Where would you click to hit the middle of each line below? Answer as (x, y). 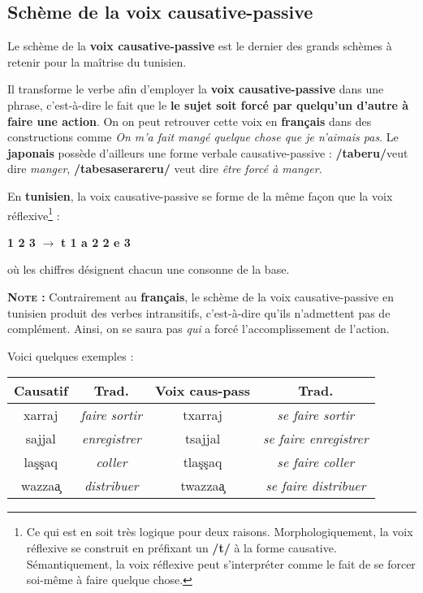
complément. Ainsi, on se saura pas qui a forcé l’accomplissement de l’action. (199, 329)
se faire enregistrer (315, 439)
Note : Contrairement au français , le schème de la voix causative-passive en (201, 296)
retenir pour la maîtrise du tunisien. (97, 61)
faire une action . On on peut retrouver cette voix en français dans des (190, 121)
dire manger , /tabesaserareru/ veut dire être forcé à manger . (165, 169)
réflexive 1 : (34, 214)
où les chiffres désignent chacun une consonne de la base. (149, 269)
